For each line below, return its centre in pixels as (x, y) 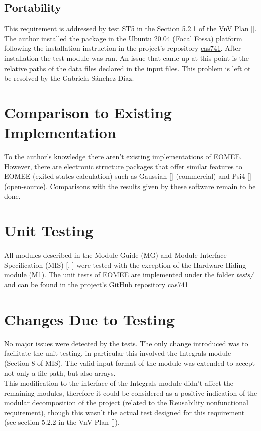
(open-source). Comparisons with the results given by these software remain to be (130, 186)
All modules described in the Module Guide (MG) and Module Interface (115, 255)
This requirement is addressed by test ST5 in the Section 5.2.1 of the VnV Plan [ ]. (130, 28)
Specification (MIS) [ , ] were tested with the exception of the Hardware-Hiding (125, 264)
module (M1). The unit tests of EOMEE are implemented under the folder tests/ (129, 274)
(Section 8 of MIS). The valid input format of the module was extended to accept (130, 363)
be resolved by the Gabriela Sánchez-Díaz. (69, 78)
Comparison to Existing (88, 112)
